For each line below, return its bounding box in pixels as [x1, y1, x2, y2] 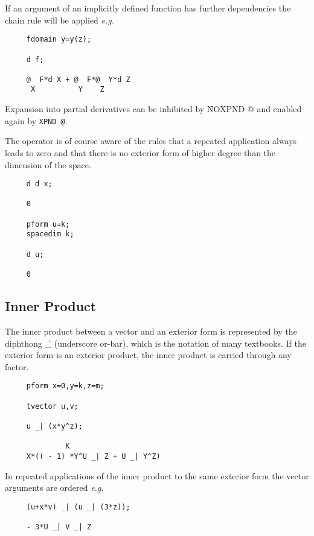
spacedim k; [26, 230, 74, 239]
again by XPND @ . [5, 114, 68, 127]
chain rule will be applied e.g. [5, 13, 114, 26]
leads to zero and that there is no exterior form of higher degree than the [5, 146, 276, 159]
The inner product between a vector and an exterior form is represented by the [5, 324, 297, 337]
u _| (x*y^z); [26, 421, 83, 430]
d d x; [26, 180, 53, 189]
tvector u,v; [26, 402, 78, 411]
